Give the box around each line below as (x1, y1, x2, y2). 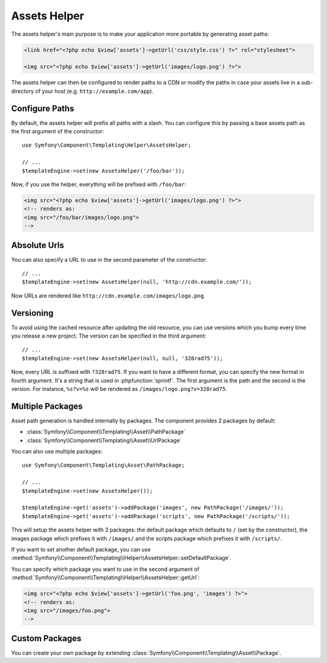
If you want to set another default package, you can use (11, 546, 151, 553)
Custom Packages (11, 633, 82, 644)
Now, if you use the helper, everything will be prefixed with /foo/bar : (11, 181, 187, 188)
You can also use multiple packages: (11, 448, 103, 455)
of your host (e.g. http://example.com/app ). (35, 87, 154, 95)
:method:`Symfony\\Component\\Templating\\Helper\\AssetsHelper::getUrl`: (11, 574, 200, 581)
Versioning (11, 308, 54, 318)
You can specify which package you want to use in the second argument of (11, 565, 200, 573)
